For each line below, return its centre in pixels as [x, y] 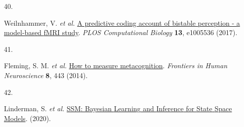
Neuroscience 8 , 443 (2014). [46, 75]
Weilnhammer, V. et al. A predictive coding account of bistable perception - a [122, 22]
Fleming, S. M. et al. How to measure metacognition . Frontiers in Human [116, 65]
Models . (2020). [27, 118]
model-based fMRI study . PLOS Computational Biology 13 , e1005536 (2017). [121, 32]
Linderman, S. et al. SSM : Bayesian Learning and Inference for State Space [118, 108]
